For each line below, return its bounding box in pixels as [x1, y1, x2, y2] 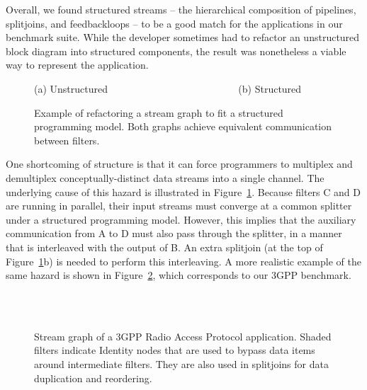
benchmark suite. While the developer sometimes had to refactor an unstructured [6, 30, 360, 45]
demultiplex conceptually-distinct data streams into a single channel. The [6, 170, 324, 185]
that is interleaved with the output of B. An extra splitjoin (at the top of [6, 239, 323, 254]
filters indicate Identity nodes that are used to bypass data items [34, 343, 315, 357]
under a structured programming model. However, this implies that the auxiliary [6, 212, 356, 226]
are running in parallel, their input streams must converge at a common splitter [6, 198, 352, 213]
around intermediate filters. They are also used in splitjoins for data [34, 357, 329, 372]
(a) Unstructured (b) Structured [34, 81, 302, 96]
